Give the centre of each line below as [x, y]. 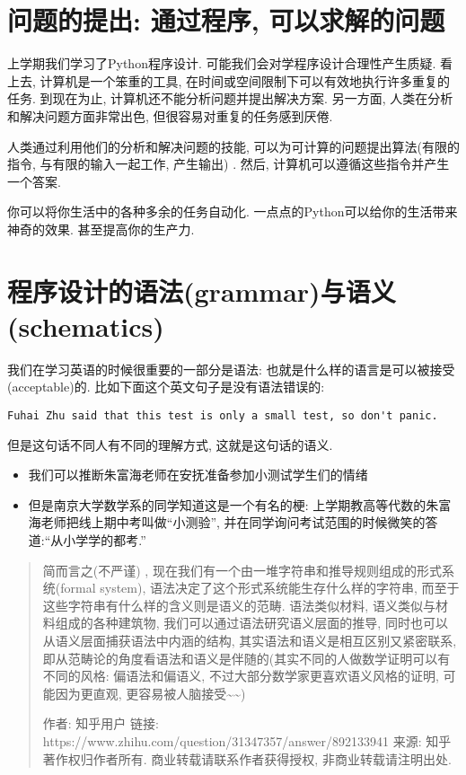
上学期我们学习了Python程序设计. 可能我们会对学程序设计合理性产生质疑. [222, 63]
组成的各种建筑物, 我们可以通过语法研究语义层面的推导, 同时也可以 [251, 623]
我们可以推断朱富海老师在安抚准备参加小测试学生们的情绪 [198, 475]
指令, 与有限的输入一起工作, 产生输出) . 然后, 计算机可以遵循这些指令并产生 [229, 164]
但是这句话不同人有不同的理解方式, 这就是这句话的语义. [170, 444]
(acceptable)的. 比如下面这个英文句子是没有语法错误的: [166, 387]
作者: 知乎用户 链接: [101, 723]
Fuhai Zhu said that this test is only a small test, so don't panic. [223, 415]
